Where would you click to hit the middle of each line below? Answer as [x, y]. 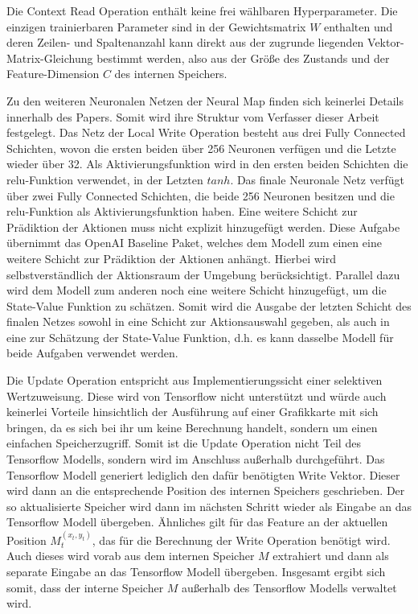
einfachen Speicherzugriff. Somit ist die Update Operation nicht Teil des [184, 443]
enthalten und [359, 26]
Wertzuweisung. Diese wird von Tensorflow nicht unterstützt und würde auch [197, 396]
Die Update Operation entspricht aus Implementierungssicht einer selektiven [195, 380]
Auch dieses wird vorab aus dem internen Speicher [131, 556]
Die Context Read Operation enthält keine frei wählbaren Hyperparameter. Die [202, 10]
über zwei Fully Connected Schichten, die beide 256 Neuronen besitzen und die [201, 195]
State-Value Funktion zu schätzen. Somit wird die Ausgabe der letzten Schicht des [209, 305]
